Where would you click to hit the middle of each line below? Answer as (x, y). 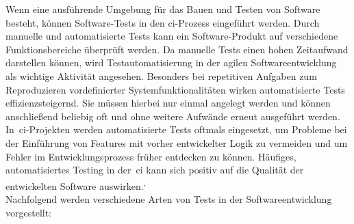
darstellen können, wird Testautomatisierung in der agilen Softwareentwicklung (171, 62)
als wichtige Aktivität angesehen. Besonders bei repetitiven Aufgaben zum (161, 75)
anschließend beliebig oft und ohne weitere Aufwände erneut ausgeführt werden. (173, 116)
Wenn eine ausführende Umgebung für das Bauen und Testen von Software (163, 9)
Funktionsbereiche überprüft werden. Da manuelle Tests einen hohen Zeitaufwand (177, 49)
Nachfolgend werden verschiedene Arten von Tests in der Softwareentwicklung (169, 198)
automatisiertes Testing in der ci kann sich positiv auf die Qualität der (155, 170)
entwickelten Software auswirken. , (76, 184)
